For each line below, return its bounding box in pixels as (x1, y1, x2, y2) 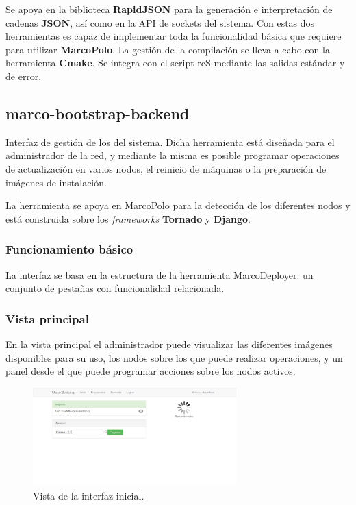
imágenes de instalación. (5, 175, 107, 189)
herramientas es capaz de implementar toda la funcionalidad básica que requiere (5, 29, 342, 43)
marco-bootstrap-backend (5, 102, 190, 123)
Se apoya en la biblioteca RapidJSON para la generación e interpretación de (5, 2, 333, 16)
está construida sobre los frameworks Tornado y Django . (5, 211, 251, 225)
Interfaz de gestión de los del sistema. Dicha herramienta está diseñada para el (5, 134, 335, 149)
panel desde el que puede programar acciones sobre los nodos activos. (5, 364, 296, 378)
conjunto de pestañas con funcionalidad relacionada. (5, 281, 225, 295)
